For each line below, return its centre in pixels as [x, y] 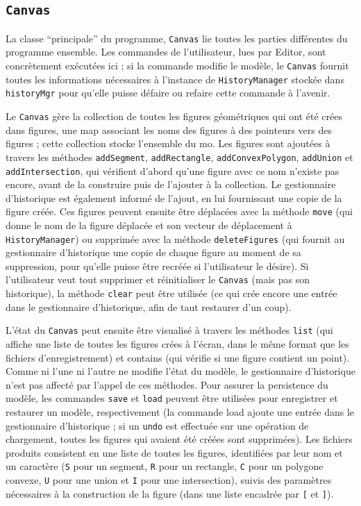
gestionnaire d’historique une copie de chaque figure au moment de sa [153, 252]
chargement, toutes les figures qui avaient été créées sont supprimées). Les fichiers [179, 439]
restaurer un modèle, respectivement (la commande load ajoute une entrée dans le [180, 412]
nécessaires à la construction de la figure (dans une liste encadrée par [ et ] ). [170, 493]
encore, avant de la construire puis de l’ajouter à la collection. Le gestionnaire [171, 184]
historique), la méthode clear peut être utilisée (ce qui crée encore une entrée [171, 293]
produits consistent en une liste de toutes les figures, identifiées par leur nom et [174, 452]
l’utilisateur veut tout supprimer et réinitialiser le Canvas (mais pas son [158, 279]
